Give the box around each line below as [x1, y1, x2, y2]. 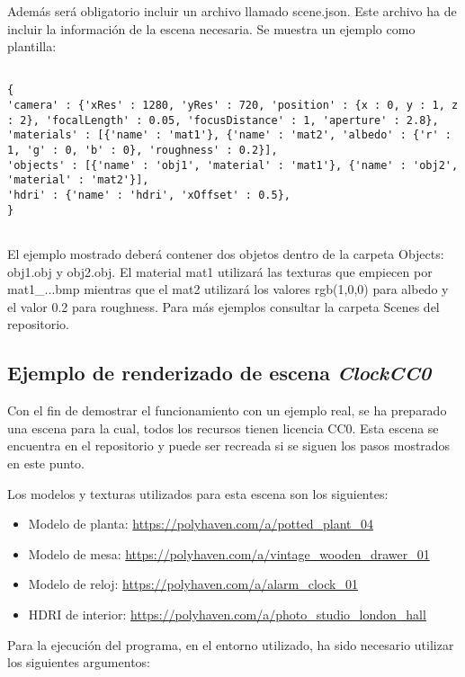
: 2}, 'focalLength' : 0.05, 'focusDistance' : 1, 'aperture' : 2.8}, [7, 113, 439, 127]
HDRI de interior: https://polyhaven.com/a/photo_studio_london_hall [28, 604, 426, 623]
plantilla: [7, 37, 57, 56]
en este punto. [7, 453, 85, 472]
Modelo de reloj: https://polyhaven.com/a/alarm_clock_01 [28, 575, 358, 593]
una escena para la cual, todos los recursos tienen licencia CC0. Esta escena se [7, 418, 439, 437]
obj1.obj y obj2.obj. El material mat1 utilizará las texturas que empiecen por [7, 262, 433, 281]
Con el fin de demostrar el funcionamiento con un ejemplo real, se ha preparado [7, 401, 447, 420]
